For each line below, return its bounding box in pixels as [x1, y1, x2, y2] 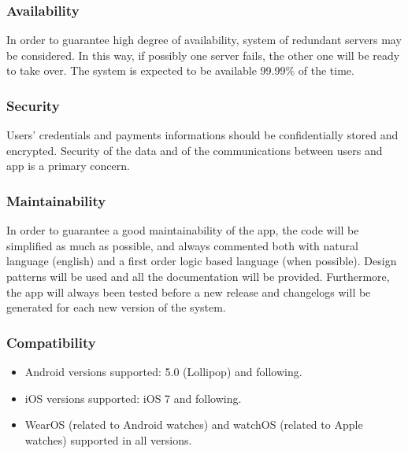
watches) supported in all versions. [24, 431, 192, 448]
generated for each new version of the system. [6, 299, 226, 316]
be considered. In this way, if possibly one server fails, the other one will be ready [6, 46, 400, 63]
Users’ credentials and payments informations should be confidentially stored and [6, 127, 399, 143]
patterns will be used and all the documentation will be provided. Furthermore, [6, 268, 390, 284]
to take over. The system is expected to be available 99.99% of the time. [6, 62, 354, 79]
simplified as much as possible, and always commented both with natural [6, 237, 358, 253]
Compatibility [6, 332, 96, 352]
